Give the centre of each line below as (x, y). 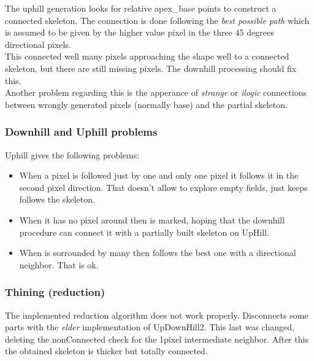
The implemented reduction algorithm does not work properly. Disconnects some (157, 315)
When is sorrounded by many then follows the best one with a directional (158, 253)
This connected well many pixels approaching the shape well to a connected (147, 56)
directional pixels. (38, 44)
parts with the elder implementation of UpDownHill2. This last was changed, (150, 327)
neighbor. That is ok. (59, 264)
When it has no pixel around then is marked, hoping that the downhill (152, 219)
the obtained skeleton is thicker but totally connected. (106, 351)
